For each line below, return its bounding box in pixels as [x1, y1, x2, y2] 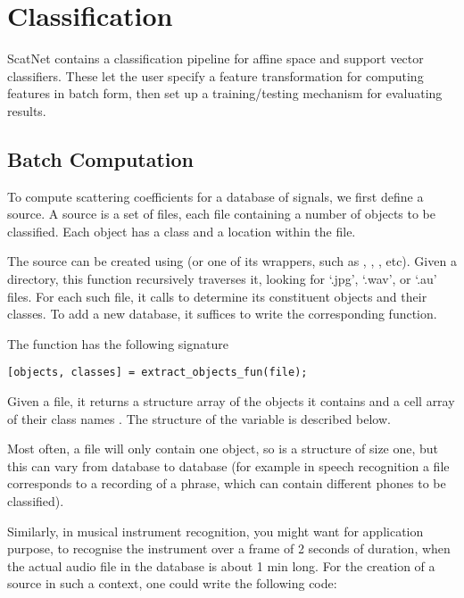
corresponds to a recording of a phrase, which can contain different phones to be [7, 474, 446, 493]
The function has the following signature [7, 334, 228, 353]
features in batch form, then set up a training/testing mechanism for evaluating [7, 84, 443, 103]
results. [7, 101, 46, 120]
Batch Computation [7, 145, 195, 172]
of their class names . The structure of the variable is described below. [7, 409, 391, 428]
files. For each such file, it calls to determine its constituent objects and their [7, 287, 427, 305]
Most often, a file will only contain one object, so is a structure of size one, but [7, 439, 439, 458]
